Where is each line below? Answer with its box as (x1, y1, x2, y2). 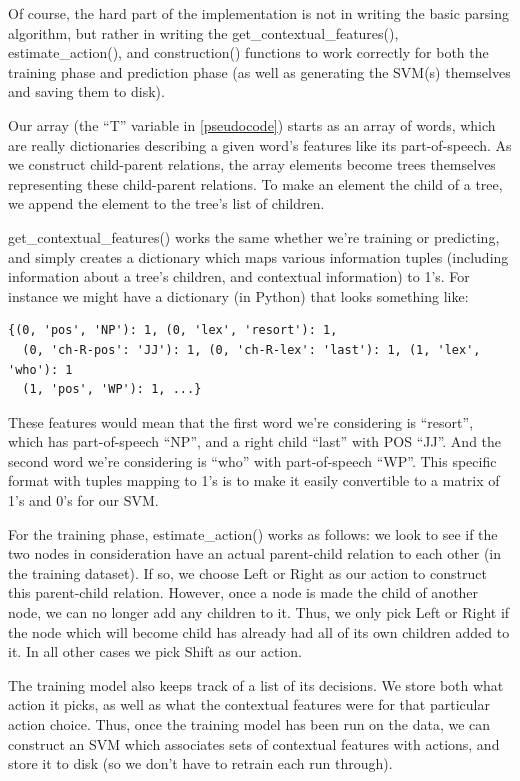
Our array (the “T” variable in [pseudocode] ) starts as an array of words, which (8, 114, 496, 135)
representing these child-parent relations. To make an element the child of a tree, (8, 173, 503, 194)
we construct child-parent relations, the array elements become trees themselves (8, 154, 496, 175)
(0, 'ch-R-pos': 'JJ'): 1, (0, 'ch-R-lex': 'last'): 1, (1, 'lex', (22, 342, 481, 357)
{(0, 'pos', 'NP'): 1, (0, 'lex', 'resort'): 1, (8, 323, 338, 338)
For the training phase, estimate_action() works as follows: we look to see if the (8, 523, 498, 544)
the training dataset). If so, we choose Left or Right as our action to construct (8, 562, 487, 583)
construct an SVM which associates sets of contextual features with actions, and (8, 733, 500, 754)
